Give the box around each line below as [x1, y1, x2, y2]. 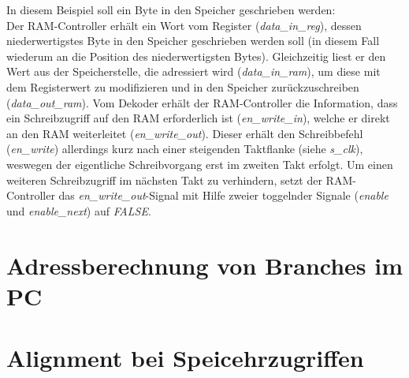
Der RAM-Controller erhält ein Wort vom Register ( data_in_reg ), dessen [6, 17, 362, 33]
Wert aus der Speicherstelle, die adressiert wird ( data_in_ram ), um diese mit [6, 63, 381, 80]
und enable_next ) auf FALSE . [6, 202, 151, 219]
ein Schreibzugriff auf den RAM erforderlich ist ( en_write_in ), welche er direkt [6, 110, 390, 126]
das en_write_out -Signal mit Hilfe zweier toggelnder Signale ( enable [58, 187, 389, 204]
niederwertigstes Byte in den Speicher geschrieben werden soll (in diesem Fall [6, 32, 380, 49]
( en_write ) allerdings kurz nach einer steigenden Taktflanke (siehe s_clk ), [6, 140, 363, 157]
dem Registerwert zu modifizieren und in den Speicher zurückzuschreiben [6, 78, 359, 95]
